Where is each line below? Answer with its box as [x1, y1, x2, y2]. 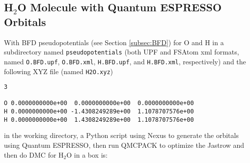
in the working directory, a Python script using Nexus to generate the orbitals [4, 130, 239, 140]
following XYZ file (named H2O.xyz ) [4, 66, 113, 76]
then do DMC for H [4, 149, 64, 160]
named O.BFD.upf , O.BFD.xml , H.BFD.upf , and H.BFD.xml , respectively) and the [4, 56, 246, 66]
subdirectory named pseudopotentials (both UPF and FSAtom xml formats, [4, 47, 239, 57]
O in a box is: [66, 149, 108, 160]
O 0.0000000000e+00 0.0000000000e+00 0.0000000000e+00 [4, 100, 194, 107]
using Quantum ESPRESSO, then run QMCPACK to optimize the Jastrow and [4, 140, 245, 150]
